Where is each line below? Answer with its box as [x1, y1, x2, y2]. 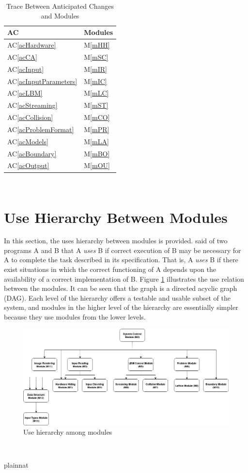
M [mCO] [84, 112, 110, 122]
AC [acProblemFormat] [7, 124, 74, 134]
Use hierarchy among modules [23, 427, 112, 437]
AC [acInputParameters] [7, 76, 77, 86]
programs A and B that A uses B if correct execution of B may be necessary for [4, 245, 241, 255]
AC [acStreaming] [7, 100, 58, 110]
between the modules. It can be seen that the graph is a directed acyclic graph [4, 283, 237, 293]
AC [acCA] [7, 51, 37, 62]
